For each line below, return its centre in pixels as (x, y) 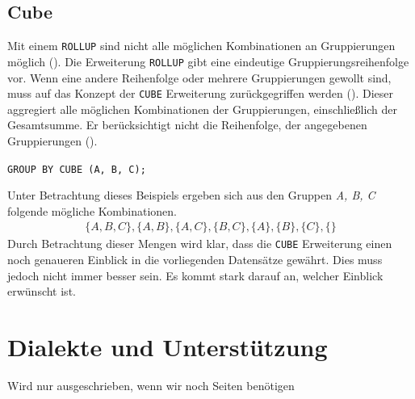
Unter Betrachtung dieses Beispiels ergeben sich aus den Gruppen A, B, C (191, 195)
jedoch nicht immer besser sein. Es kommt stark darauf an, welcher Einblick (195, 275)
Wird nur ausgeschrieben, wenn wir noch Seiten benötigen (151, 385)
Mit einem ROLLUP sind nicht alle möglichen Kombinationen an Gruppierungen (201, 46)
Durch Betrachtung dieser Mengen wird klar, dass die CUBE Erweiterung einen (200, 244)
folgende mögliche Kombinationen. (92, 210)
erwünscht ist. (42, 291)
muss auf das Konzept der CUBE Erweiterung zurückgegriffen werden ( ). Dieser (200, 93)
